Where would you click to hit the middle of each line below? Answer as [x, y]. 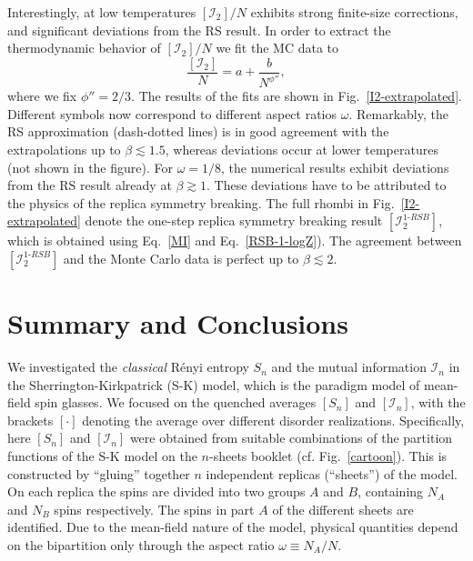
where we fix [42, 96]
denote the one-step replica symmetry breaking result [234, 220]
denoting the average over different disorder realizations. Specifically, [273, 420]
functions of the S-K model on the [102, 456]
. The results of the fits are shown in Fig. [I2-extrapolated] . [297, 96]
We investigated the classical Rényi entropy [128, 367]
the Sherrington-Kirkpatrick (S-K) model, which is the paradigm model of [214, 384]
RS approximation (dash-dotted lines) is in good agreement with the [198, 131]
